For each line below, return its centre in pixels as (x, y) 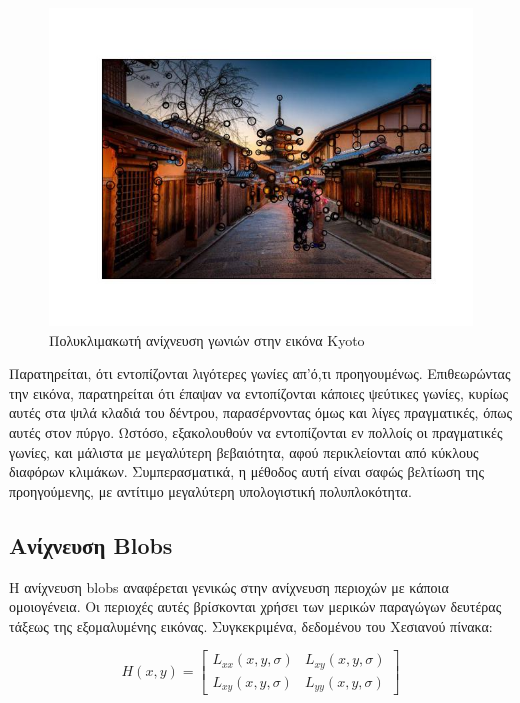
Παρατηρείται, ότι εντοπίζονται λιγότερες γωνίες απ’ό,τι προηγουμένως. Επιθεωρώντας (260, 373)
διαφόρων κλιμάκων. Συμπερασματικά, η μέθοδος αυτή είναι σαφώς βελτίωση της (246, 471)
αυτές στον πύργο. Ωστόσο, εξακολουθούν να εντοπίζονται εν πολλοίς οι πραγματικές (256, 431)
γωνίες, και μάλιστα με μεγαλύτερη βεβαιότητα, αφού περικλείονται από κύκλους (244, 451)
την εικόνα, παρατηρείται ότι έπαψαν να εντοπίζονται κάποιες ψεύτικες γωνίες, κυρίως (258, 392)
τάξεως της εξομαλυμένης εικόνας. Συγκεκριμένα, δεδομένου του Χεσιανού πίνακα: (251, 625)
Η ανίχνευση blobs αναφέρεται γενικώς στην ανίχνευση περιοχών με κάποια (229, 586)
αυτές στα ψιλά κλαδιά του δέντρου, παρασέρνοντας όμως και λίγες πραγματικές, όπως (260, 412)
